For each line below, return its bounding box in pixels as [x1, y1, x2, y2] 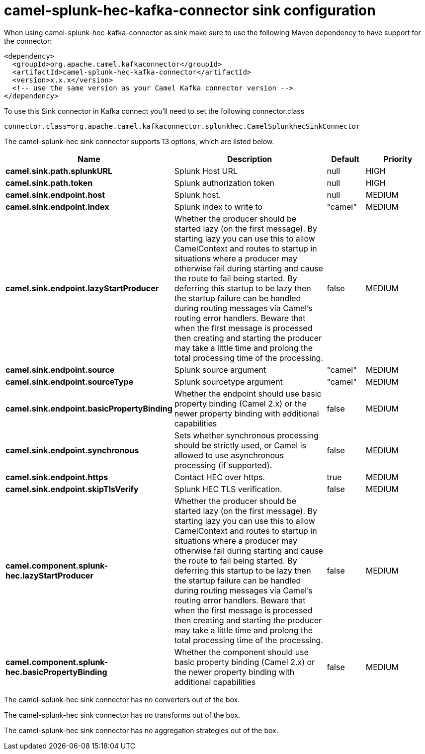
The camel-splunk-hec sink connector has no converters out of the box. [4, 695, 240, 704]
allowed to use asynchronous [174, 450, 284, 460]
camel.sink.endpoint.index [5, 201, 109, 212]
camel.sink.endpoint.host [5, 189, 105, 200]
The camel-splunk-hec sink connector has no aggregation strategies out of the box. [4, 726, 278, 735]
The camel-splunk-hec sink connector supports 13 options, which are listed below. [4, 137, 274, 146]
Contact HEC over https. [174, 472, 265, 482]
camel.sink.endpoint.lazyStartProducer [5, 283, 159, 293]
